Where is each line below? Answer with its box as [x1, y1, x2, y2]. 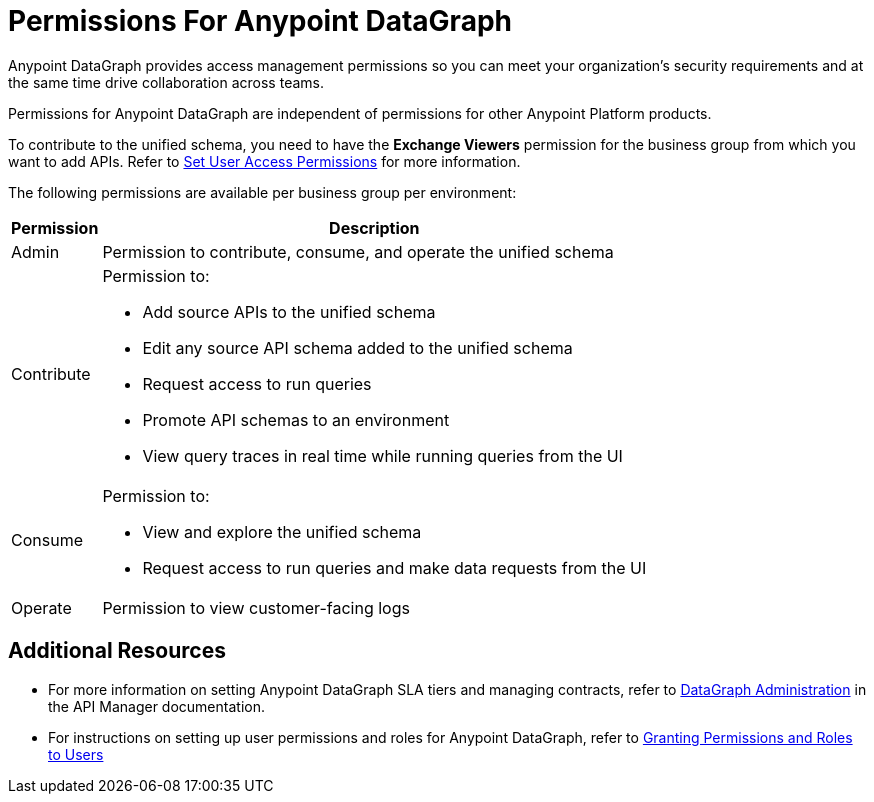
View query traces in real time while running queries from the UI [142, 445, 623, 466]
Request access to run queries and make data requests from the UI [142, 557, 647, 578]
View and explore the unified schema [142, 521, 422, 542]
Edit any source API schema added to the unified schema [142, 337, 573, 358]
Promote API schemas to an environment [142, 409, 450, 430]
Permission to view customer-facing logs [102, 597, 410, 618]
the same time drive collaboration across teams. [8, 73, 324, 91]
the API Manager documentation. [48, 697, 265, 715]
